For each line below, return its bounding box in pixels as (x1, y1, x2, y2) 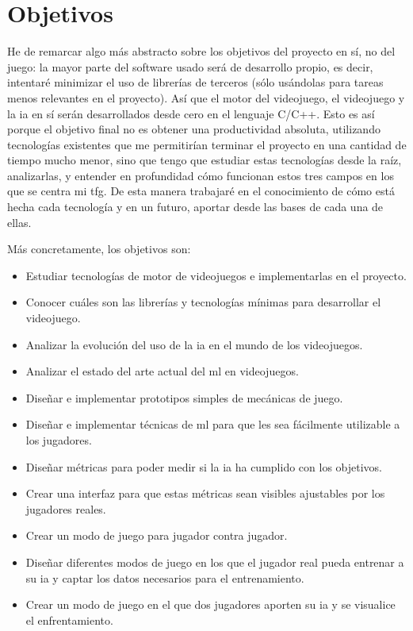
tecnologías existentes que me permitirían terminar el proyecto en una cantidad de (7, 136, 407, 152)
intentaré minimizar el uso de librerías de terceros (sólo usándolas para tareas (7, 74, 384, 90)
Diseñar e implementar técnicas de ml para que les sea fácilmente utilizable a (25, 416, 400, 433)
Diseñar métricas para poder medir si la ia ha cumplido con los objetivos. (25, 458, 382, 475)
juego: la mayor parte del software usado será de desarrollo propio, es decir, (7, 58, 373, 75)
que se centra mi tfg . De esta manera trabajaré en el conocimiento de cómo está (7, 183, 395, 199)
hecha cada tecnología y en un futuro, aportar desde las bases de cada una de (7, 198, 384, 215)
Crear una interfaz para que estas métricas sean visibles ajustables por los (25, 485, 385, 502)
